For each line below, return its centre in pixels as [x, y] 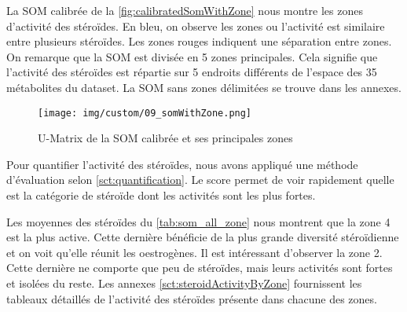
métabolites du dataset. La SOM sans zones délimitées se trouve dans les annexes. [204, 87]
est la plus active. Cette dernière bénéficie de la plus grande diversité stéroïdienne [203, 237]
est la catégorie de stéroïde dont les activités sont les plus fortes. [161, 195]
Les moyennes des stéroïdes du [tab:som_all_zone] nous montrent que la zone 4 [198, 221]
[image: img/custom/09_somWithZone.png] [145, 113]
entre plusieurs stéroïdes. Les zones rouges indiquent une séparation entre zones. [199, 41]
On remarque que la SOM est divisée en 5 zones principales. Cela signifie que [192, 56]
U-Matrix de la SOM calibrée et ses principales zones [165, 138]
